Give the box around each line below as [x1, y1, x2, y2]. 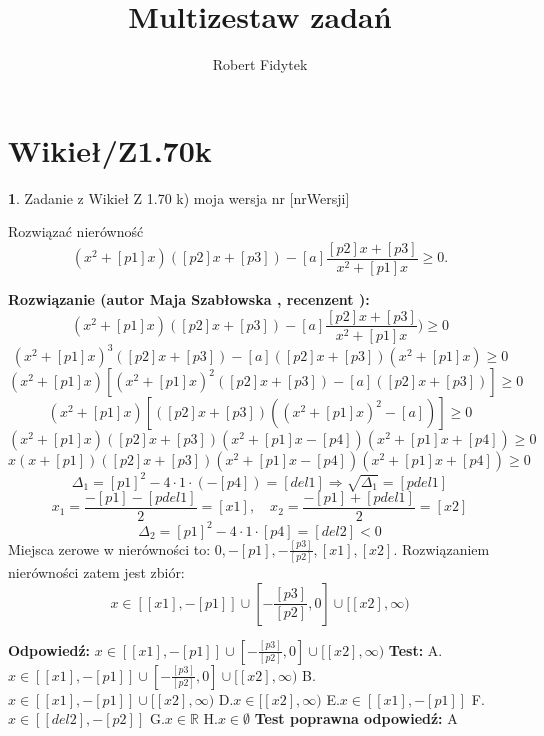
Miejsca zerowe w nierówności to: [8, 538, 211, 559]
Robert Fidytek [212, 54, 308, 75]
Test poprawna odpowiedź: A [254, 708, 458, 729]
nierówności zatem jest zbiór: [8, 562, 185, 583]
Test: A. [388, 639, 443, 660]
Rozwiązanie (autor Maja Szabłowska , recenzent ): [8, 288, 370, 309]
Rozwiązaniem [401, 538, 490, 559]
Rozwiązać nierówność [8, 221, 144, 242]
